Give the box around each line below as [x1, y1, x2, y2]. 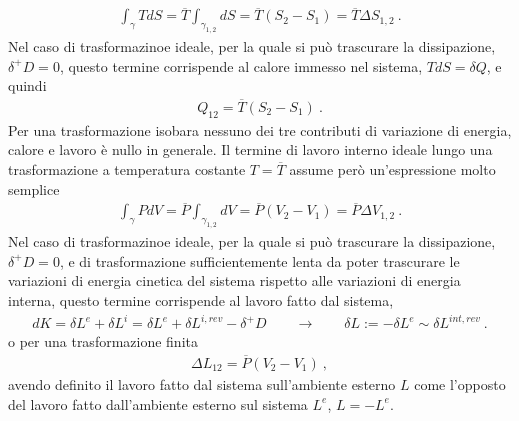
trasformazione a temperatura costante [8, 159, 246, 180]
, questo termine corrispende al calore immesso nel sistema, [59, 55, 423, 76]
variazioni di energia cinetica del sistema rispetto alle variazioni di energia [8, 270, 461, 291]
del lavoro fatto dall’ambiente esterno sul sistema [8, 393, 308, 414]
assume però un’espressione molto [289, 159, 496, 180]
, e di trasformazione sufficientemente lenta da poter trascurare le [59, 250, 460, 271]
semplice [8, 178, 60, 199]
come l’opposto [414, 373, 506, 394]
